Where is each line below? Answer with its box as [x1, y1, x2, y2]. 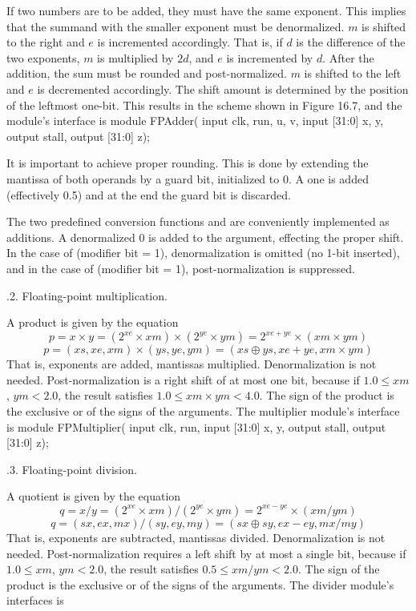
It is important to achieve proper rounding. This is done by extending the [6, 155, 369, 171]
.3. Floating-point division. [6, 460, 137, 477]
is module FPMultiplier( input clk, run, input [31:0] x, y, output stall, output [6, 418, 386, 435]
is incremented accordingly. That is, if [97, 34, 283, 50]
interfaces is [6, 592, 64, 609]
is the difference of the [296, 34, 406, 50]
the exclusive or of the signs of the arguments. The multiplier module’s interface [6, 402, 400, 419]
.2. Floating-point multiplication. [6, 287, 168, 303]
